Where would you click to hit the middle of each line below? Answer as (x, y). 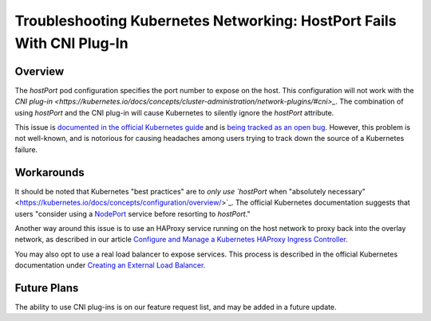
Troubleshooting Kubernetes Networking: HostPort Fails (206, 21)
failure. (26, 149)
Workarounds (49, 172)
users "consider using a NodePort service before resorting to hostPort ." (132, 213)
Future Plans (47, 288)
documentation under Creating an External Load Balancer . (110, 265)
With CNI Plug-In (71, 43)
